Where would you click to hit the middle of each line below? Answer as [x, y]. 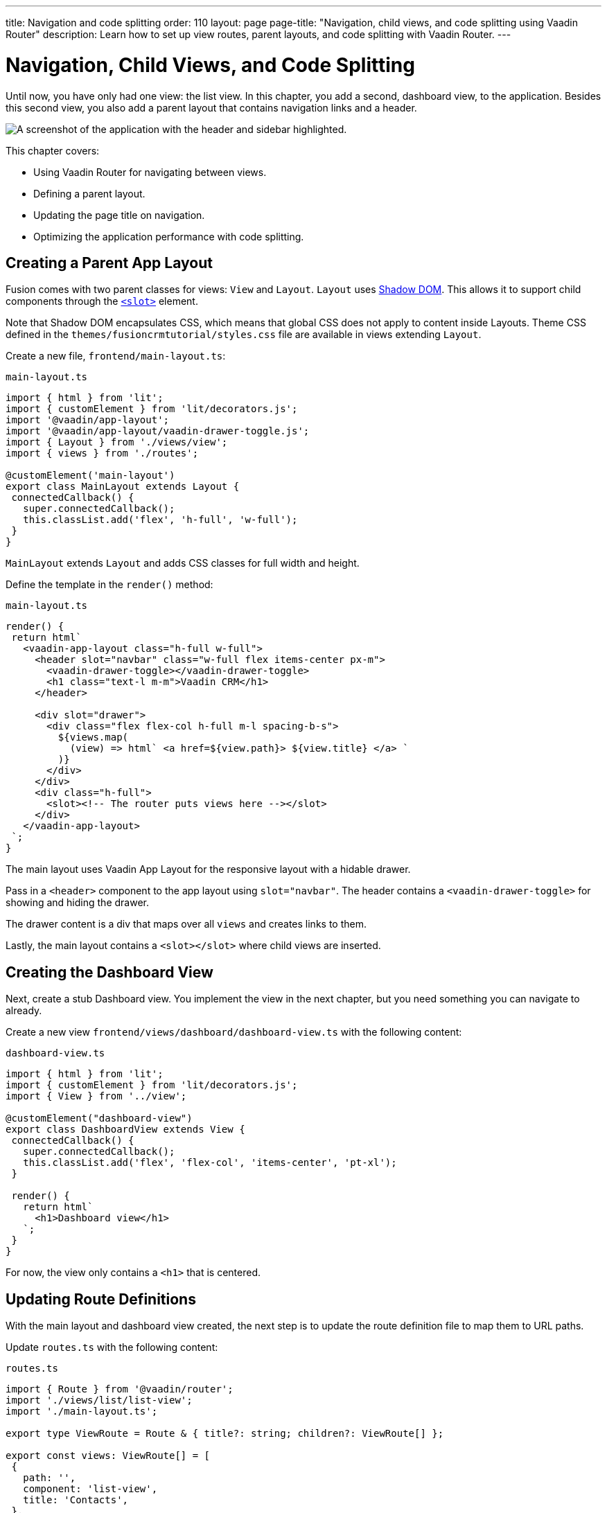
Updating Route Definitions [101, 1299]
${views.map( [93, 737]
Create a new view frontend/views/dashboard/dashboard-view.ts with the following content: [234, 1032]
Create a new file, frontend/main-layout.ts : [116, 356]
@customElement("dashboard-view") [99, 1118]
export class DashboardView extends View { [125, 1130]
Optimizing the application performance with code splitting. [169, 236]
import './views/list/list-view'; [99, 1400]
